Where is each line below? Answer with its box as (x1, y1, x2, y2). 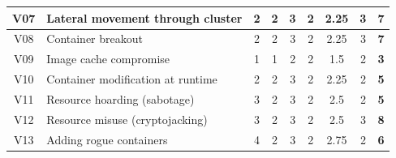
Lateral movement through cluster (46, 9, 243, 26)
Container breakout (46, 30, 143, 47)
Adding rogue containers (46, 130, 168, 147)
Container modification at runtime (46, 70, 217, 88)
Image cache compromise (46, 50, 170, 67)
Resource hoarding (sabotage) (46, 90, 195, 107)
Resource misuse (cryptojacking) (46, 110, 208, 127)
